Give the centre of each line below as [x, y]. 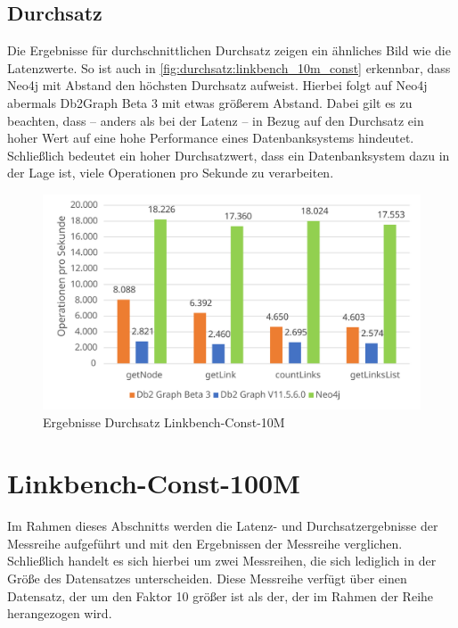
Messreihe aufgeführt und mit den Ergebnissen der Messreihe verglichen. [205, 543]
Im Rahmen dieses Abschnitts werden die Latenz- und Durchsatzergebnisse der [223, 526]
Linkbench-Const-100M [154, 483]
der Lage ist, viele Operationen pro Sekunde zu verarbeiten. [171, 173]
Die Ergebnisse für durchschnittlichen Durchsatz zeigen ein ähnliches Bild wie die [229, 50]
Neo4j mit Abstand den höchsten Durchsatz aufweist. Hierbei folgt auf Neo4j [217, 85]
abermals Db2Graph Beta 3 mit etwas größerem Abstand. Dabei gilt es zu [210, 102]
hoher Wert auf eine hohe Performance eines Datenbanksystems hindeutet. [211, 138]
